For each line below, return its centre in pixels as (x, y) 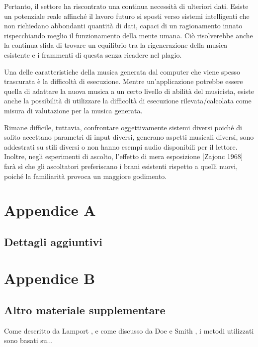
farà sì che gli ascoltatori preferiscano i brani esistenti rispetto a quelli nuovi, (121, 166)
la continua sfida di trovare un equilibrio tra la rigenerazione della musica (116, 45)
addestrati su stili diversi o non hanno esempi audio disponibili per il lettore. (121, 146)
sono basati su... (29, 340)
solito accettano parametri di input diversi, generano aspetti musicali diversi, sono (129, 137)
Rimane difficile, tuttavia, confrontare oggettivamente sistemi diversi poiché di (123, 127)
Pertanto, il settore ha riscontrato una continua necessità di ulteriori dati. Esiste (126, 6)
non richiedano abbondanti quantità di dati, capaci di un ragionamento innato (123, 26)
